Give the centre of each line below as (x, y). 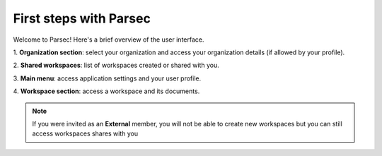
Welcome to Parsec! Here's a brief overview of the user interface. (109, 40)
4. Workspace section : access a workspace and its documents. (106, 91)
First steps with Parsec (82, 18)
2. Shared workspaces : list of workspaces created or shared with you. (116, 65)
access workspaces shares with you (85, 133)
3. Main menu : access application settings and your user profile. (107, 78)
